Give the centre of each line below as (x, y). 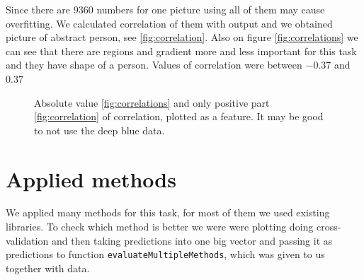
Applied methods (91, 179)
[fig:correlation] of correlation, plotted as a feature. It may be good (179, 116)
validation (27, 240)
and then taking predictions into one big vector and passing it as (192, 240)
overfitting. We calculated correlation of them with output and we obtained (169, 23)
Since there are (38, 9)
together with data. (48, 268)
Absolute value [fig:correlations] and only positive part (152, 102)
